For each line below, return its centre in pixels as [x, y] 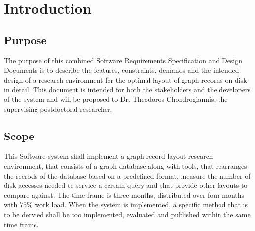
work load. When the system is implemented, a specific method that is [141, 205]
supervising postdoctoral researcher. [58, 109]
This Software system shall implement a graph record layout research [109, 156]
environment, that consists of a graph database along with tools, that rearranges [126, 165]
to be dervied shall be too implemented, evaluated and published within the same [127, 214]
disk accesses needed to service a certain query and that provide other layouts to [126, 185]
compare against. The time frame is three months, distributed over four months [124, 195]
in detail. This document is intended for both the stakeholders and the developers [127, 89]
